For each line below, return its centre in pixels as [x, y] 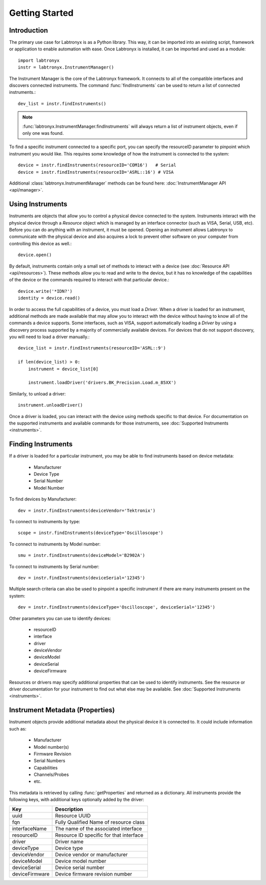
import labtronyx [39, 60]
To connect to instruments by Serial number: [54, 566]
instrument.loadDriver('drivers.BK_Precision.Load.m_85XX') [102, 383]
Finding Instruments [41, 444]
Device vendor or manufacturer [91, 854]
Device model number [81, 861]
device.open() [35, 255]
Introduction [29, 30]
